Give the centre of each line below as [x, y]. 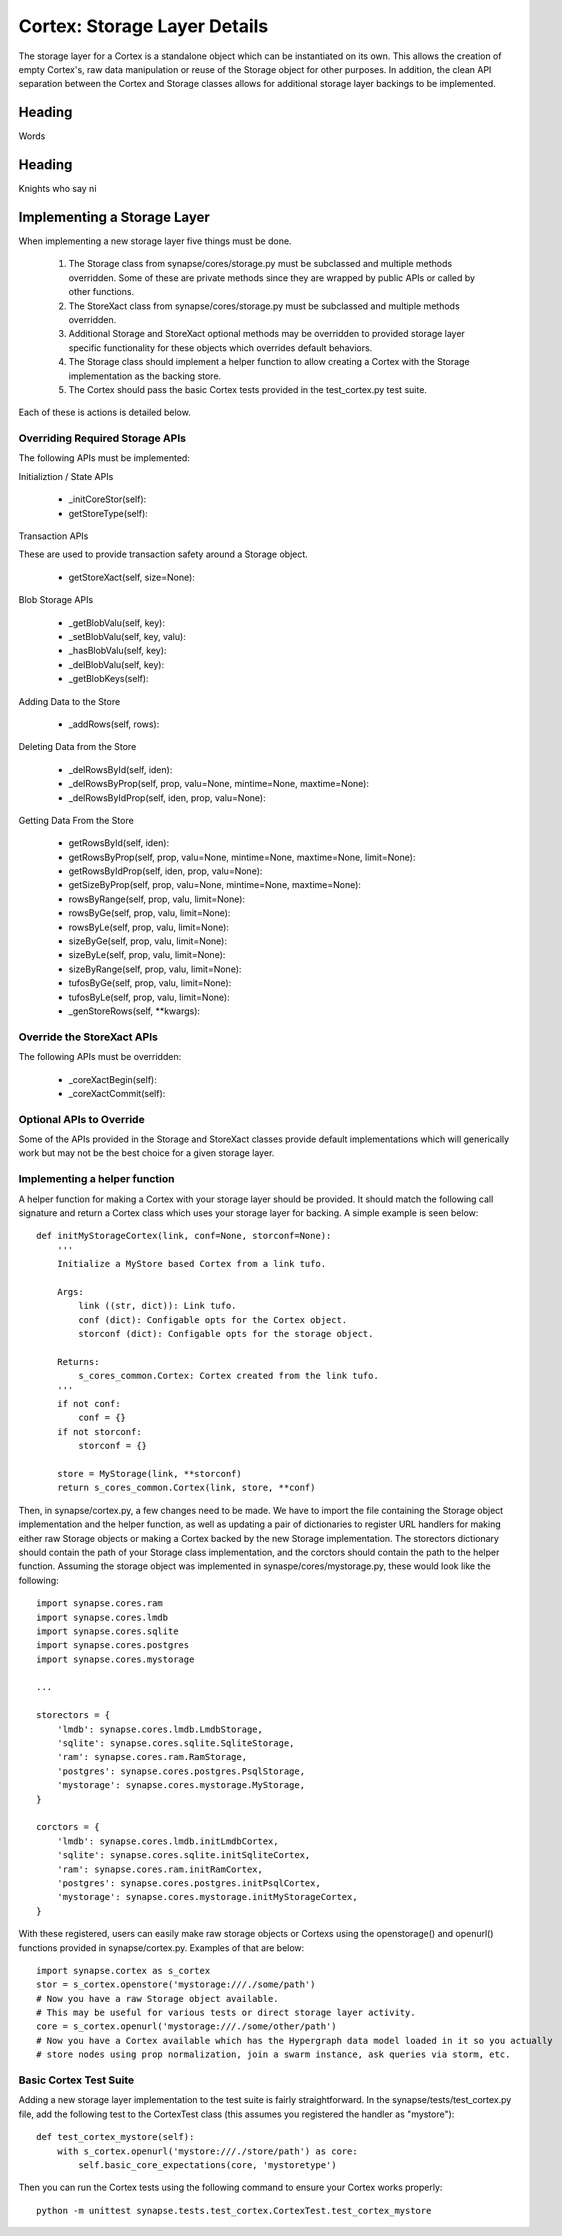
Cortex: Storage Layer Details [143, 26]
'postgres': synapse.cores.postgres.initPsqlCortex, [189, 1883]
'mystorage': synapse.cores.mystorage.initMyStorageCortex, [207, 1897]
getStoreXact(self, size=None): [131, 577]
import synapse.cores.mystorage [115, 1659]
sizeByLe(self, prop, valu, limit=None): [147, 955]
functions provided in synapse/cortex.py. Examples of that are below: [161, 1947]
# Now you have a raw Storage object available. [157, 1998]
